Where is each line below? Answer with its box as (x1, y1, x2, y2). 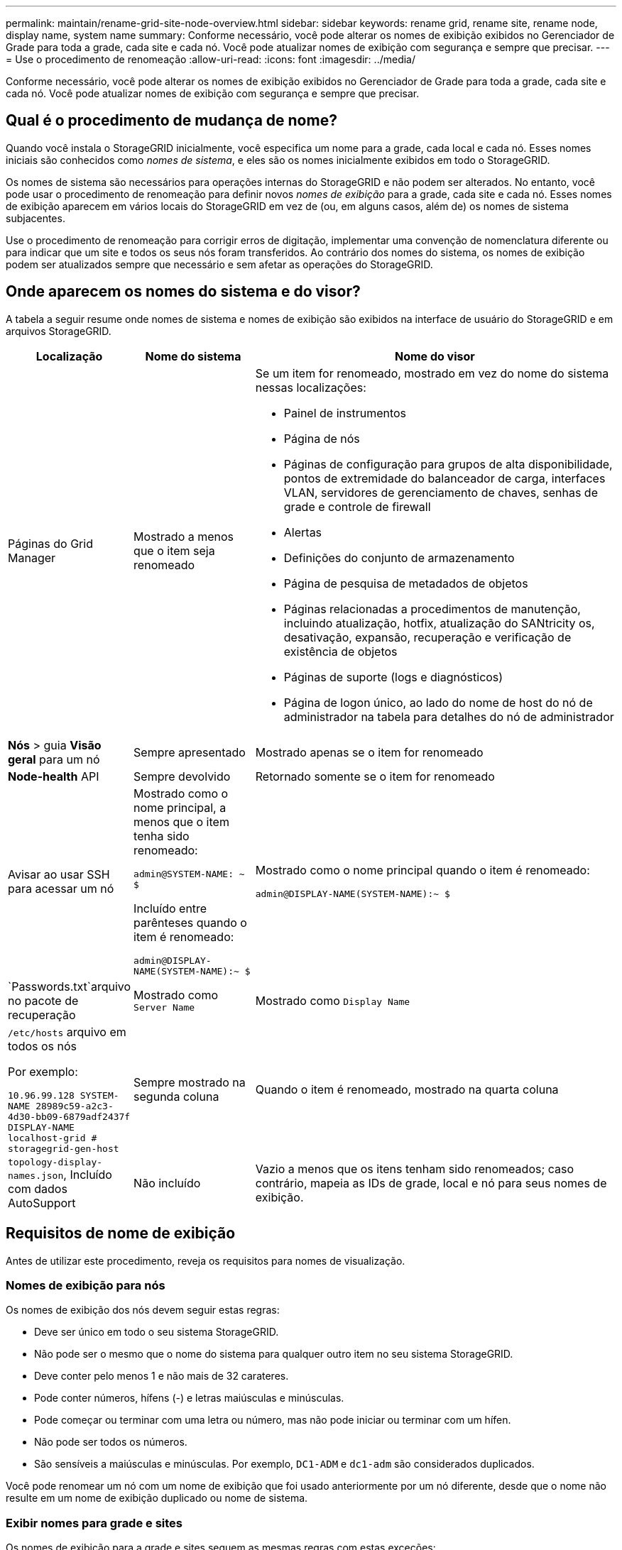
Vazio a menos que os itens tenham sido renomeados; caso (255, 1162, 574, 1177)
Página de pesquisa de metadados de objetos (283, 576, 528, 590)
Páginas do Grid (8, 536, 93, 551)
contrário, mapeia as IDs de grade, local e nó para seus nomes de (255, 1176, 607, 1191)
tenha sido (133, 828, 190, 843)
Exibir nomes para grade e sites (6, 1515, 183, 1530)
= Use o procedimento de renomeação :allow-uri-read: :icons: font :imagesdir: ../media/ (6, 53, 416, 65)
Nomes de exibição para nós (6, 1277, 165, 1292)
